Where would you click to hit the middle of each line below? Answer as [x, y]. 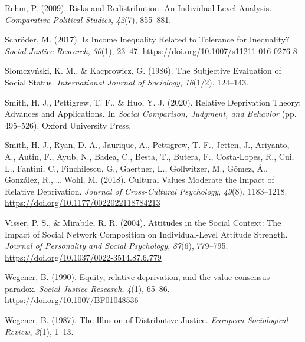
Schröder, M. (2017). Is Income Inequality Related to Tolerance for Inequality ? [147, 39]
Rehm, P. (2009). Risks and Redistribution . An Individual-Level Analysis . [138, 8]
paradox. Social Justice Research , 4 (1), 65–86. [87, 288]
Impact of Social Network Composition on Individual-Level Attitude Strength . [146, 234]
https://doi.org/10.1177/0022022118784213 [83, 203]
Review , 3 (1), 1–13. [39, 331]
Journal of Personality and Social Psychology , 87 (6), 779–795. [117, 246]
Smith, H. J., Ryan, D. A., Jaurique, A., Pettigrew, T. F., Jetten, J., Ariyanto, [147, 145]
